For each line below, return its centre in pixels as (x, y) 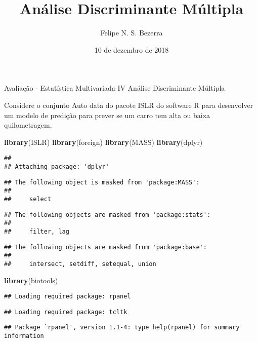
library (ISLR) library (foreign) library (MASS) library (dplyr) (103, 142)
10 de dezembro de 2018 (132, 49)
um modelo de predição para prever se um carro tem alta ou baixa (107, 115)
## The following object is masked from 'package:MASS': (102, 182)
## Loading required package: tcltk (66, 312)
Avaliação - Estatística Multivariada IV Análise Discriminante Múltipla (115, 88)
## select (28, 199)
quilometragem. (28, 125)
